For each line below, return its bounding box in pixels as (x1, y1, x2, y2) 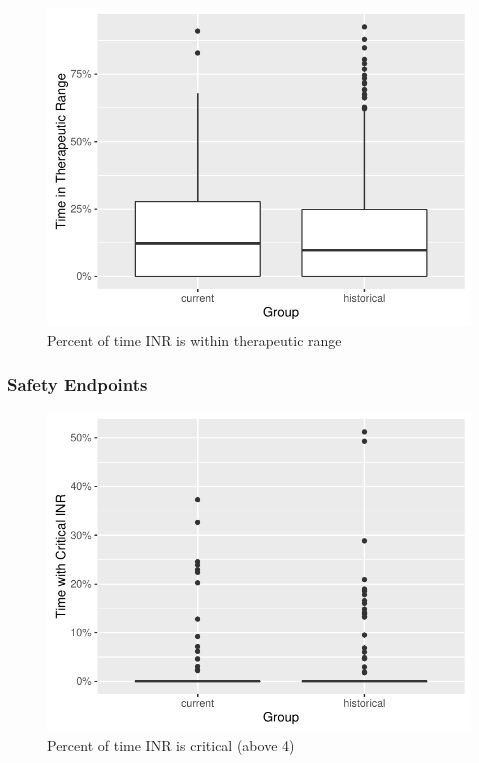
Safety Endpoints (7, 372, 148, 397)
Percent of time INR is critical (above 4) (47, 734, 295, 755)
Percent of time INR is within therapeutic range (47, 329, 342, 350)
